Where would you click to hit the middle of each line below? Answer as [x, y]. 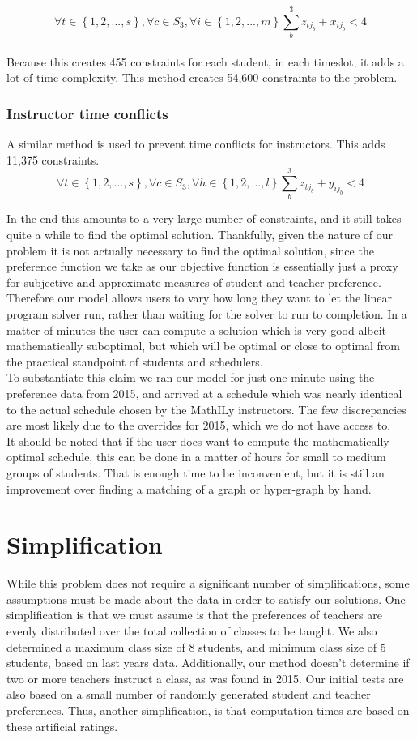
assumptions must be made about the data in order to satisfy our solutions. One [206, 599]
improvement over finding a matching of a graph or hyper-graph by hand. [189, 488]
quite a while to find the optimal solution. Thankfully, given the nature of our [200, 235]
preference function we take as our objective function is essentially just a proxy [202, 266]
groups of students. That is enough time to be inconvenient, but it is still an [196, 472]
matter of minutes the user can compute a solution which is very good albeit [197, 329]
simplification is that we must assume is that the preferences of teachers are [194, 615]
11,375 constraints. [53, 159]
